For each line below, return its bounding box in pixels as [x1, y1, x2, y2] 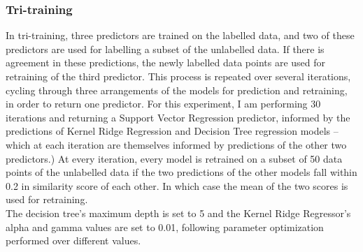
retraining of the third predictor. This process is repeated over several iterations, [6, 69, 351, 83]
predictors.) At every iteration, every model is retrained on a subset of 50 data [6, 151, 343, 165]
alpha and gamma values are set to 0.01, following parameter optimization [6, 219, 324, 234]
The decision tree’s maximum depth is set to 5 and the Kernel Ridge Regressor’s [6, 205, 351, 220]
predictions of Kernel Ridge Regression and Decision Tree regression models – [6, 124, 339, 138]
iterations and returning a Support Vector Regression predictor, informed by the [6, 110, 350, 124]
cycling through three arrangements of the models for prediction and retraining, [6, 82, 348, 97]
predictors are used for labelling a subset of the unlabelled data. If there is [6, 41, 325, 56]
